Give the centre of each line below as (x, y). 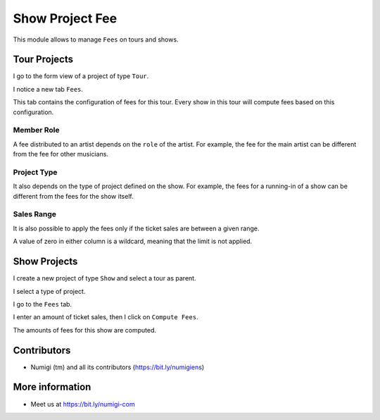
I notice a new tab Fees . (48, 89)
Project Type (35, 172)
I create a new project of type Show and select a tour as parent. (104, 278)
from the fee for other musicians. (61, 154)
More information (52, 387)
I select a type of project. (49, 291)
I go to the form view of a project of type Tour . (81, 76)
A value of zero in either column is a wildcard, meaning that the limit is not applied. (133, 241)
